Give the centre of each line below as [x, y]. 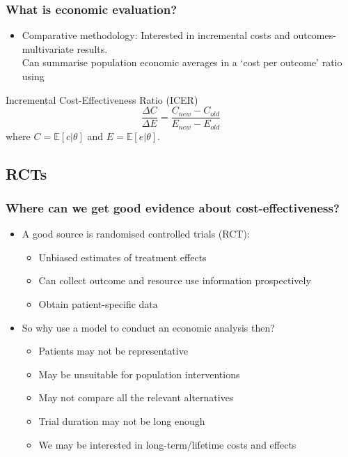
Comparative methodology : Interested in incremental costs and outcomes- [179, 35]
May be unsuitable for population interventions [139, 374]
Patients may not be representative [113, 351]
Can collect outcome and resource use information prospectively [175, 280]
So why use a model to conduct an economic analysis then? [148, 327]
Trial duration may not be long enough [122, 421]
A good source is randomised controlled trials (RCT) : [136, 234]
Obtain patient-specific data [98, 304]
